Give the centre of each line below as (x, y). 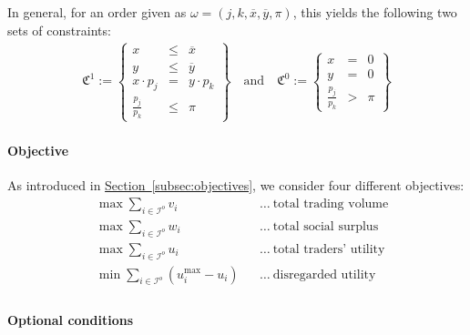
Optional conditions (71, 320)
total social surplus (326, 226)
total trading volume (331, 204)
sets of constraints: (59, 30)
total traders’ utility (329, 249)
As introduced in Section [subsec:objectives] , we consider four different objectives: (236, 185)
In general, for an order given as (97, 12)
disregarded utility (324, 274)
